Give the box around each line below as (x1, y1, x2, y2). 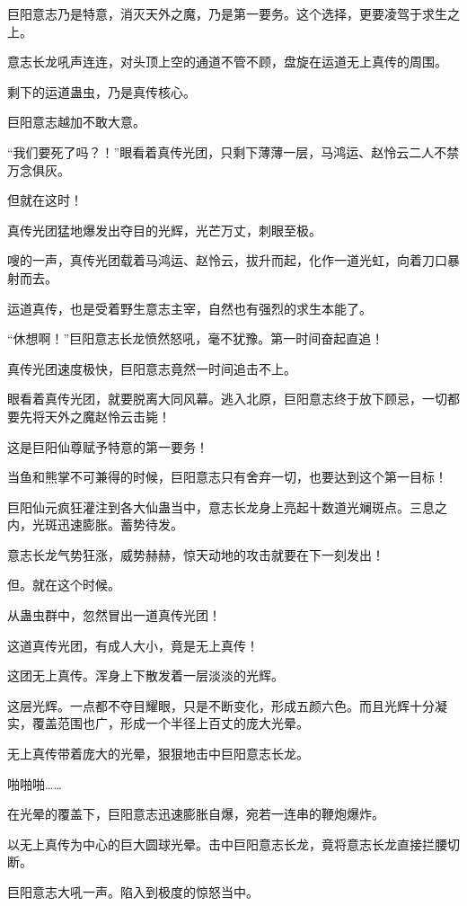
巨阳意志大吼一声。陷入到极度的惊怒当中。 (7, 883, 259, 901)
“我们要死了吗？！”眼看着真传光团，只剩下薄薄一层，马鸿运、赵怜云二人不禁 (7, 142, 460, 161)
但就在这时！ (7, 191, 83, 209)
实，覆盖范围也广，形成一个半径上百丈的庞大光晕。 (7, 714, 309, 733)
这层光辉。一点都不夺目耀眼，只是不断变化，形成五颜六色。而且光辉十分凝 (7, 696, 447, 715)
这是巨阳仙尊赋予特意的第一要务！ (7, 437, 208, 456)
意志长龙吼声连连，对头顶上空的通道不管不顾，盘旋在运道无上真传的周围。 (7, 52, 447, 71)
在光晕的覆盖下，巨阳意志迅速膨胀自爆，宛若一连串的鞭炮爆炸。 (7, 804, 384, 823)
